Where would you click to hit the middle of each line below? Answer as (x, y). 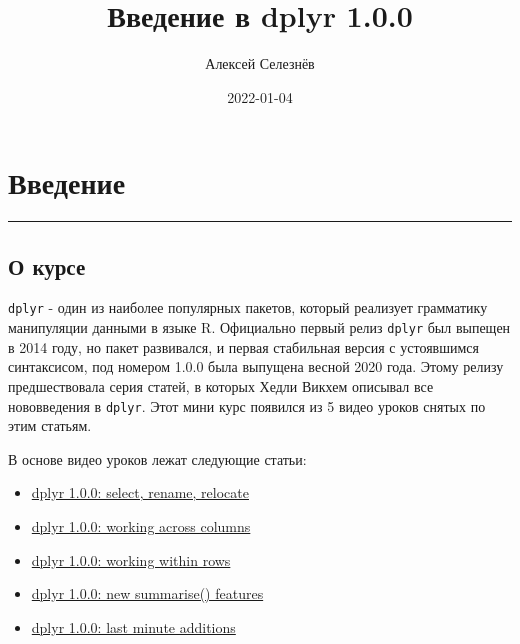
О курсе (47, 265)
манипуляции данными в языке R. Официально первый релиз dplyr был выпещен (259, 327)
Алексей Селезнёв (260, 63)
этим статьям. (50, 425)
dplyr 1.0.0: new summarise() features (147, 593)
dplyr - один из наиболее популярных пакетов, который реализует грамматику (248, 307)
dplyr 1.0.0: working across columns (141, 525)
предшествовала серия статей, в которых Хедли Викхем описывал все (221, 385)
